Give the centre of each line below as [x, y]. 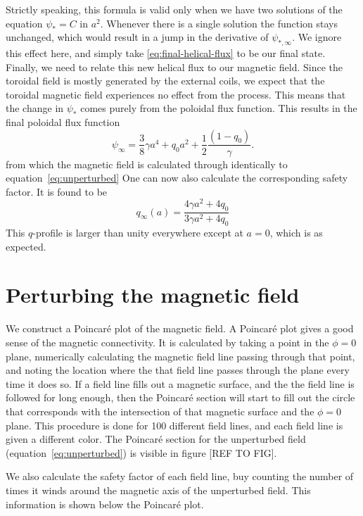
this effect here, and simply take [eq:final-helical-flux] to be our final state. [166, 52]
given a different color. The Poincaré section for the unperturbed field [156, 439]
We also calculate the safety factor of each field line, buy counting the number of [180, 476]
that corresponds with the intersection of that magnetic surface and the [160, 411]
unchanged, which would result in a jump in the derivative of [137, 37]
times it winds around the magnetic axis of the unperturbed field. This [158, 490]
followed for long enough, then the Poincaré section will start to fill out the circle [180, 397]
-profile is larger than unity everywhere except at [138, 233]
